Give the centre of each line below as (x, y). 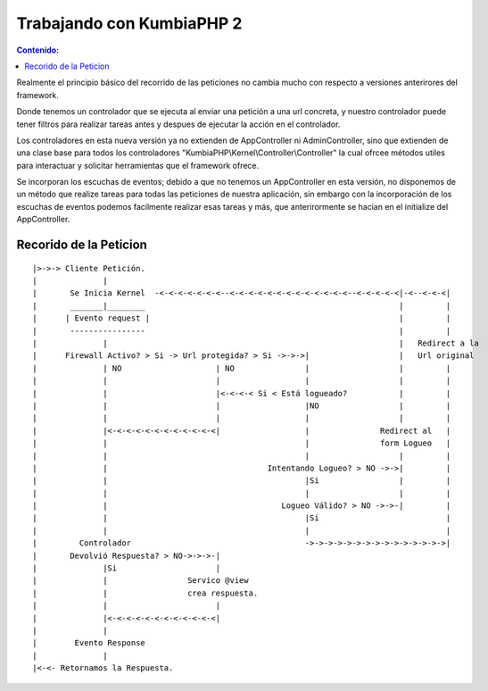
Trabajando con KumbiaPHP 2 (129, 23)
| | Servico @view (141, 581)
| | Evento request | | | (242, 318)
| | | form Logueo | (242, 443)
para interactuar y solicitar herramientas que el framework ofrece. (138, 165)
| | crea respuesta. (145, 593)
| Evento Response (89, 643)
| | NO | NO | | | (242, 368)
